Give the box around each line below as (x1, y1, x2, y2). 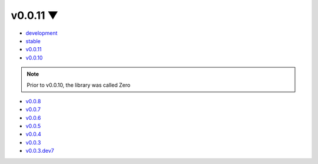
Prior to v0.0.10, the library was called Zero (26, 81, 131, 88)
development (25, 29, 58, 37)
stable (25, 37, 41, 44)
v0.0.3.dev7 (25, 147, 54, 155)
